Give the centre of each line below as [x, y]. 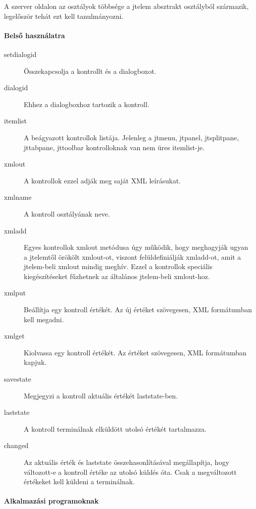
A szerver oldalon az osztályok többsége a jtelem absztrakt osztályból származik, [127, 6]
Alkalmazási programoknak [51, 501]
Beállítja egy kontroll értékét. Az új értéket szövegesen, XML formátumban [138, 310]
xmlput [15, 293]
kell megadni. [44, 319]
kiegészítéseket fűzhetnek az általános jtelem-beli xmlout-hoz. [117, 276]
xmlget [14, 336]
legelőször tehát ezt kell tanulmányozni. [64, 16]
